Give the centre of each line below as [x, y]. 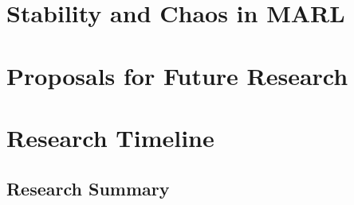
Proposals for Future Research [177, 75]
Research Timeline [110, 137]
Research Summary [88, 188]
